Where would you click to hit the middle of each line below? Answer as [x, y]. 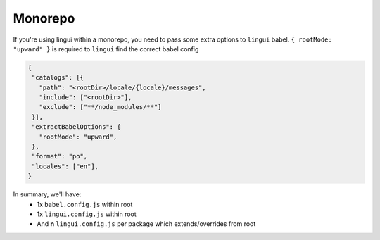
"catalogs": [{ [58, 78]
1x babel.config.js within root [85, 204]
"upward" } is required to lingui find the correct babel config [106, 49]
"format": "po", [60, 156]
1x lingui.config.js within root [87, 214]
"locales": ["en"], [65, 166]
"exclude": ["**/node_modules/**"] [100, 107]
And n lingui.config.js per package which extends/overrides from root [146, 224]
